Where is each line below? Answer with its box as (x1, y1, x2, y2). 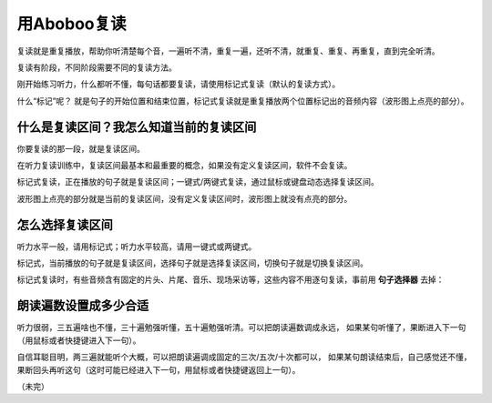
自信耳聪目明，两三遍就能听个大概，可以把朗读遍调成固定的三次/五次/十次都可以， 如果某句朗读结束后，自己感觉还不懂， (16, 351, 473, 363)
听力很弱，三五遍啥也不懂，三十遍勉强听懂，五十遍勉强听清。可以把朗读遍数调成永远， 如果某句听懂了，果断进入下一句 (16, 322, 466, 333)
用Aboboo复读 (16, 14, 127, 34)
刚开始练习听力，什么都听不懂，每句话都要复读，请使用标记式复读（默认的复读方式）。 (16, 78, 341, 90)
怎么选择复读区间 (16, 217, 113, 232)
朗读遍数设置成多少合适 (16, 298, 149, 314)
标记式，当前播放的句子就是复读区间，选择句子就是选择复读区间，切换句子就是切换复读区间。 (16, 257, 368, 268)
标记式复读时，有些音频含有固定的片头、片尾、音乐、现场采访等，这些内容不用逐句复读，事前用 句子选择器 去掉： (16, 274, 445, 286)
